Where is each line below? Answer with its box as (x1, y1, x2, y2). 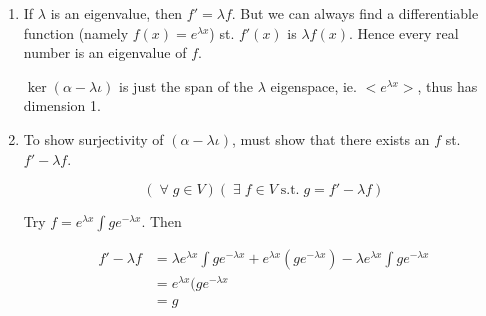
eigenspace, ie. (270, 75, 357, 96)
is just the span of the (119, 75, 254, 96)
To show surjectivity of (23, 128, 164, 149)
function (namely (23, 22, 129, 43)
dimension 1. (23, 95, 101, 116)
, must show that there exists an (231, 128, 430, 149)
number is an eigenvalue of (23, 42, 187, 63)
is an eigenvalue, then (50, 3, 183, 23)
